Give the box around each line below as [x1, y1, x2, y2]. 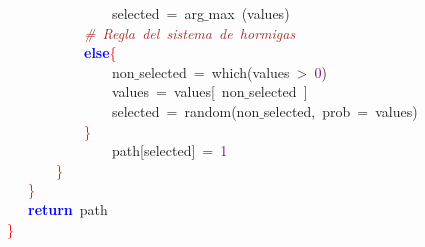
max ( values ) [208, 3, 290, 23]
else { [84, 42, 117, 63]
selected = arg [111, 3, 204, 23]
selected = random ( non [111, 100, 260, 121]
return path [28, 198, 108, 219]
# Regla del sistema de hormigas [84, 22, 296, 43]
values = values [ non [111, 81, 245, 102]
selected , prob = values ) [263, 100, 418, 121]
